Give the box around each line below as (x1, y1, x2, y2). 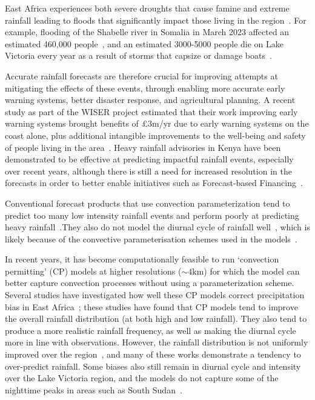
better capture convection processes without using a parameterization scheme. (5, 276, 294, 289)
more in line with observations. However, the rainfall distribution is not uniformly (5, 336, 308, 348)
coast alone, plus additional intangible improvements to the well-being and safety (5, 128, 306, 141)
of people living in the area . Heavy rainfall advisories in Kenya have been (5, 141, 281, 153)
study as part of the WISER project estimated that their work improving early (5, 105, 298, 118)
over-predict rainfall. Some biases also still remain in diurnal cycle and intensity (5, 359, 301, 372)
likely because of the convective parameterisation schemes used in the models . (5, 232, 297, 245)
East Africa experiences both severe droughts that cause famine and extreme (5, 2, 290, 14)
